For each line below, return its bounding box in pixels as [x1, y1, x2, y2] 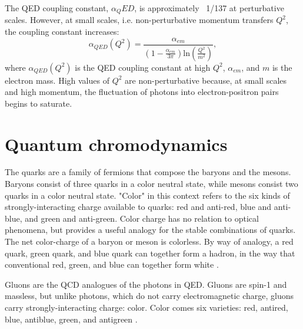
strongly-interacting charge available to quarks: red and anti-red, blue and [5, 200, 272, 213]
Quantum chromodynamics [5, 131, 228, 156]
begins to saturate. [5, 97, 72, 109]
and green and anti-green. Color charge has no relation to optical [25, 212, 259, 224]
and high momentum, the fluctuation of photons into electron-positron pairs [5, 85, 279, 98]
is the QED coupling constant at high [75, 61, 211, 73]
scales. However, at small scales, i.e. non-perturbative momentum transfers [5, 14, 274, 26]
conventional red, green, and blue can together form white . [5, 258, 219, 271]
